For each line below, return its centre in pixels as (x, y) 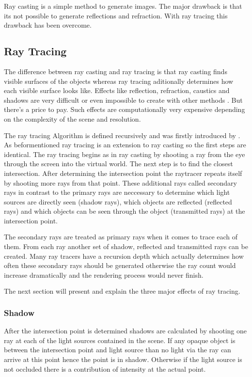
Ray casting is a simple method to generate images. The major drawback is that (123, 6)
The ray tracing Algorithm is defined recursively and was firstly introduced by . (122, 135)
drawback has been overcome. (48, 25)
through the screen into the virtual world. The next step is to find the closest (118, 164)
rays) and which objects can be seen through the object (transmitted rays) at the (125, 211)
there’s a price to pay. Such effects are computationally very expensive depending (125, 109)
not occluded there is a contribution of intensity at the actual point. (105, 369)
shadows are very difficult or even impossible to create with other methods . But (123, 100)
